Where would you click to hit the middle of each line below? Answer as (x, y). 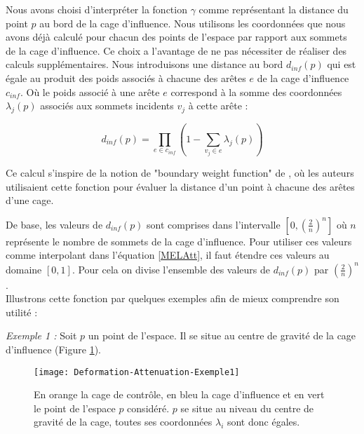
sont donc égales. (263, 422)
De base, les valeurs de (54, 224)
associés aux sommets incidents (107, 106)
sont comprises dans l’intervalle (214, 224)
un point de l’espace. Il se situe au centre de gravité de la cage (222, 335)
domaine (24, 269)
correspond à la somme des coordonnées (256, 91)
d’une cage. (30, 200)
